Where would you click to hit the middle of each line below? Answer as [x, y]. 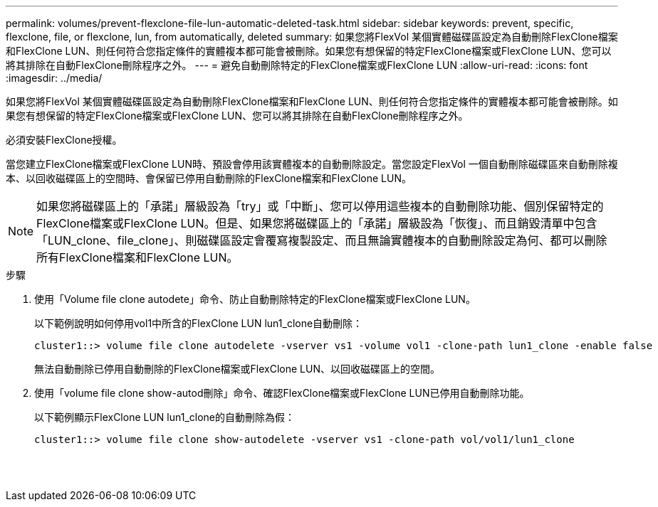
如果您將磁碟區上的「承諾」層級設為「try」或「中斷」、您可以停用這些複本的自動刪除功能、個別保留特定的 [320, 206]
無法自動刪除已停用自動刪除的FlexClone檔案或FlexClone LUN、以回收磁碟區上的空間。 [237, 369]
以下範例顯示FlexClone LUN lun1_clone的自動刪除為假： [165, 417]
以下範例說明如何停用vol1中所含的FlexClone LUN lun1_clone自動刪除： [199, 323]
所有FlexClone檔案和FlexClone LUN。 [137, 257]
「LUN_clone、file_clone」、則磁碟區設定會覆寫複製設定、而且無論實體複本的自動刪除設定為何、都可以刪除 [322, 240]
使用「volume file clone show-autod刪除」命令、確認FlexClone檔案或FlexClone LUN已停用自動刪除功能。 [282, 393]
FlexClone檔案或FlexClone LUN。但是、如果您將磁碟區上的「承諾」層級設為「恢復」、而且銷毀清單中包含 [317, 223]
